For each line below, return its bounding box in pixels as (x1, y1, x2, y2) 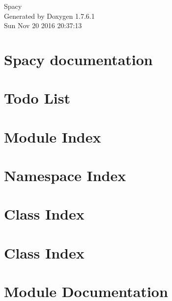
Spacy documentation (4, 49, 153, 69)
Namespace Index (4, 165, 126, 186)
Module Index (4, 126, 101, 147)
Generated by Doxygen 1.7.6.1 (4, 10, 95, 21)
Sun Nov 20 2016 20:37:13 (4, 20, 82, 31)
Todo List (4, 88, 70, 108)
